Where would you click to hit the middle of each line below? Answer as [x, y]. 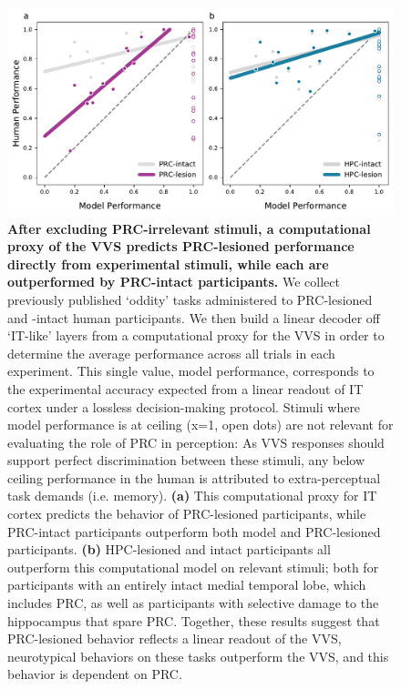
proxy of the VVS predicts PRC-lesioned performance [181, 246]
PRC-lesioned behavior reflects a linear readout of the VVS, [175, 638]
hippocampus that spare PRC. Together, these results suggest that [194, 620]
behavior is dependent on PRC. [95, 674]
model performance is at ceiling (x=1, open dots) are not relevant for [200, 425]
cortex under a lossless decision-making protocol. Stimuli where [184, 406]
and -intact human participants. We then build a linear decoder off [194, 317]
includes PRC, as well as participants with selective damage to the [193, 603]
